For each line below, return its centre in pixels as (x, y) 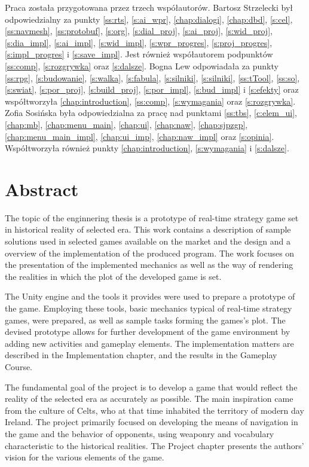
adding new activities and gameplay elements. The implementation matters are (149, 343)
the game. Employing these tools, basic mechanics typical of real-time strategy (149, 308)
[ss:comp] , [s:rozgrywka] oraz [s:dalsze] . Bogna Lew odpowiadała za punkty (142, 65)
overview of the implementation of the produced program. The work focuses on (150, 253)
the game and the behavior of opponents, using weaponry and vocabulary (140, 433)
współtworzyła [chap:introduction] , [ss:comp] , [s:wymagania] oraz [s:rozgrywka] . (150, 101)
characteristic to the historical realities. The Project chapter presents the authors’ (154, 445)
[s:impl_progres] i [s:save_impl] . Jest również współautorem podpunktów (139, 54)
